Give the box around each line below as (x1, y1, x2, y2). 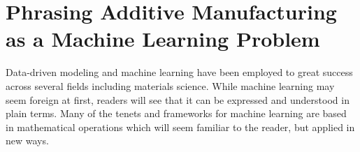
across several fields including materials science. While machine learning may (6, 78, 335, 93)
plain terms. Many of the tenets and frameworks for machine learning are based (6, 106, 347, 121)
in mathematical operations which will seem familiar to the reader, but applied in (6, 119, 355, 134)
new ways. (6, 133, 49, 148)
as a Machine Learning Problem (6, 24, 320, 53)
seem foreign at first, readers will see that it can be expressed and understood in (6, 92, 350, 107)
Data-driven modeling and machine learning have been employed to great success (6, 65, 353, 79)
